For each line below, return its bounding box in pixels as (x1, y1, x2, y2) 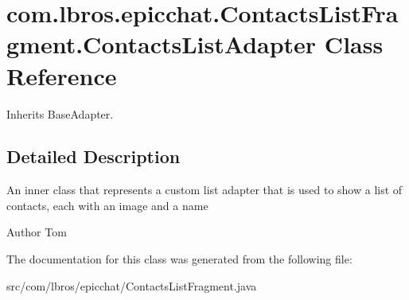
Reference (6, 59, 117, 92)
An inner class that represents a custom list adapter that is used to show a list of (6, 181, 403, 198)
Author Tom (6, 224, 67, 240)
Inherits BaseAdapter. (6, 105, 114, 122)
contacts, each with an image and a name (6, 197, 208, 213)
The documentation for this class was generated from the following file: (6, 251, 353, 267)
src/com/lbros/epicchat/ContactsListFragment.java (6, 277, 257, 294)
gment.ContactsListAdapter (6, 28, 317, 60)
